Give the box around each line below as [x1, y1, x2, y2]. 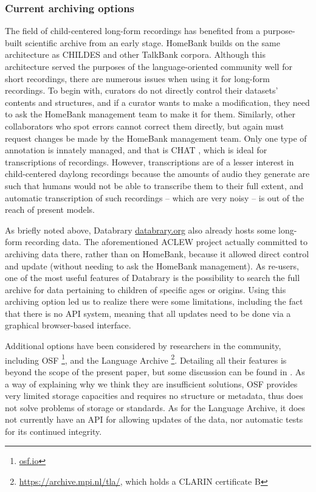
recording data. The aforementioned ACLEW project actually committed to [25, 235, 307, 248]
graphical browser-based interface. [5, 319, 131, 331]
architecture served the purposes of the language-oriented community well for [5, 60, 292, 72]
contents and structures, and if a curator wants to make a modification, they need [5, 95, 310, 108]
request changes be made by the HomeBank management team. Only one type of [5, 131, 307, 144]
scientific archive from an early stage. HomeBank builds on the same [25, 36, 280, 49]
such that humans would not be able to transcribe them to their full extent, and [5, 179, 304, 192]
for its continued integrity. [5, 424, 102, 437]
